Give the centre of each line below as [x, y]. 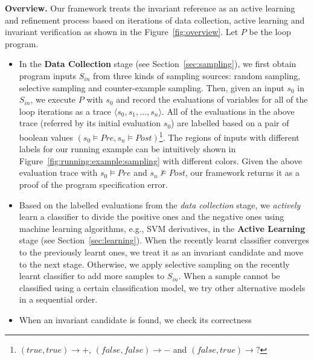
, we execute [53, 99]
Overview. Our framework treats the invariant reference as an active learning [150, 8]
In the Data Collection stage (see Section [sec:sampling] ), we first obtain [158, 64]
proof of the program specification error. [93, 184]
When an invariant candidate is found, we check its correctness [135, 319]
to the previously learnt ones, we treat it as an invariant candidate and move [161, 252]
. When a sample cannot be [229, 276]
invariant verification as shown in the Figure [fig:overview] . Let [122, 32]
